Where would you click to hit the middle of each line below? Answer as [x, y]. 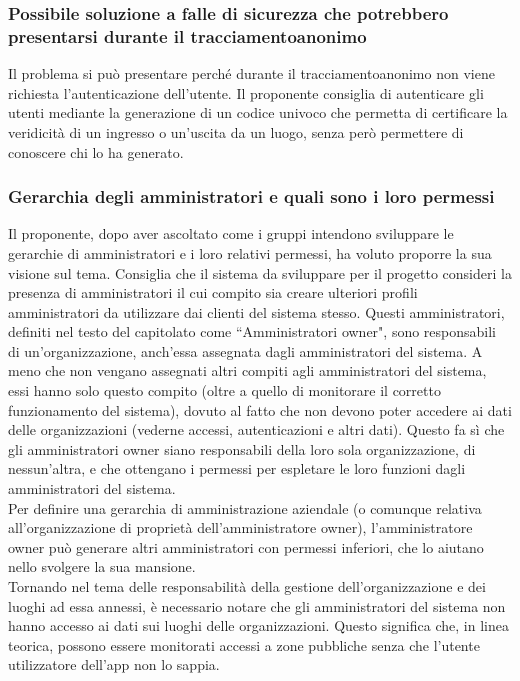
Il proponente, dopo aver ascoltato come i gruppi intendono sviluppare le [231, 233]
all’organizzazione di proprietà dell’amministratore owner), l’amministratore [240, 527]
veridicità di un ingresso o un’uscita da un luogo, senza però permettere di [236, 131]
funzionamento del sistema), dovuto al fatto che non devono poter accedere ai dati [260, 409]
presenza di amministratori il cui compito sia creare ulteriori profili [213, 292]
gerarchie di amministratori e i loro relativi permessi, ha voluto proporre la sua [250, 252]
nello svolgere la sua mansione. [102, 566]
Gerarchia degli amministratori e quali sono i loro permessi [251, 196]
